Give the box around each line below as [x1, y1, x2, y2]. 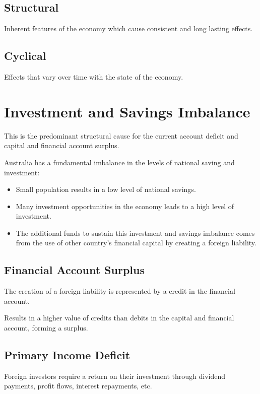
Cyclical [4, 48, 46, 63]
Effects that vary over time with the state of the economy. [4, 72, 183, 82]
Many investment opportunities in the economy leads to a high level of [16, 201, 234, 211]
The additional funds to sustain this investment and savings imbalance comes [16, 227, 255, 238]
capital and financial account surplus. [4, 140, 119, 151]
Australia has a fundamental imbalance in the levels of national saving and [4, 157, 235, 167]
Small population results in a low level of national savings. [16, 184, 196, 194]
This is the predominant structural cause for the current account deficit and [4, 130, 238, 141]
